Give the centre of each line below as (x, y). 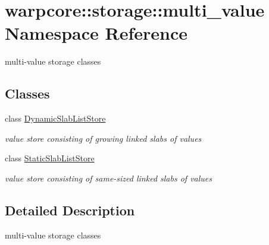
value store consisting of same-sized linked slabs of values (109, 178)
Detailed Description (70, 210)
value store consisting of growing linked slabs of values (103, 138)
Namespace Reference (96, 33)
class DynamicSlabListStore (55, 118)
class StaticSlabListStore (50, 158)
